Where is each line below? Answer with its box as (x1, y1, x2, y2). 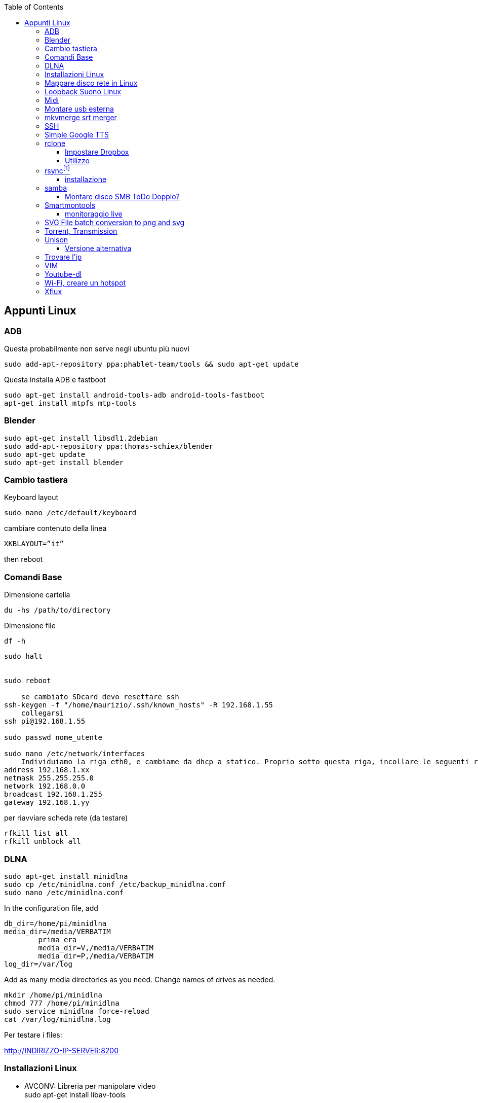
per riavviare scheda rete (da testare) (4, 813, 128, 823)
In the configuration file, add (4, 903, 98, 912)
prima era (38, 935, 77, 944)
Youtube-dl (45, 269, 82, 278)
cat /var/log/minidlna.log (4, 1015, 111, 1023)
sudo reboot (4, 677, 51, 685)
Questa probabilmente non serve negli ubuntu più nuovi (4, 344, 189, 353)
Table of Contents (4, 3, 64, 11)
